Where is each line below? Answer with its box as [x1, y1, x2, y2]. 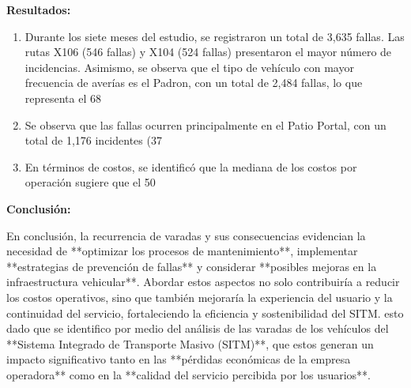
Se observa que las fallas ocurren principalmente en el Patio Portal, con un [25, 116, 386, 133]
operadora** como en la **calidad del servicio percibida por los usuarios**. [6, 366, 371, 382]
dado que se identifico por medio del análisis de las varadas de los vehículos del [6, 320, 389, 337]
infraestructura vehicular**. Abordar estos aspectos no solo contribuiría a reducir [6, 273, 400, 290]
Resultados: [6, 2, 71, 17]
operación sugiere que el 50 [25, 174, 156, 190]
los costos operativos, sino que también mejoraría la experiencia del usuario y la [6, 288, 393, 305]
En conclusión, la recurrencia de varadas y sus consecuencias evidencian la [6, 227, 366, 243]
